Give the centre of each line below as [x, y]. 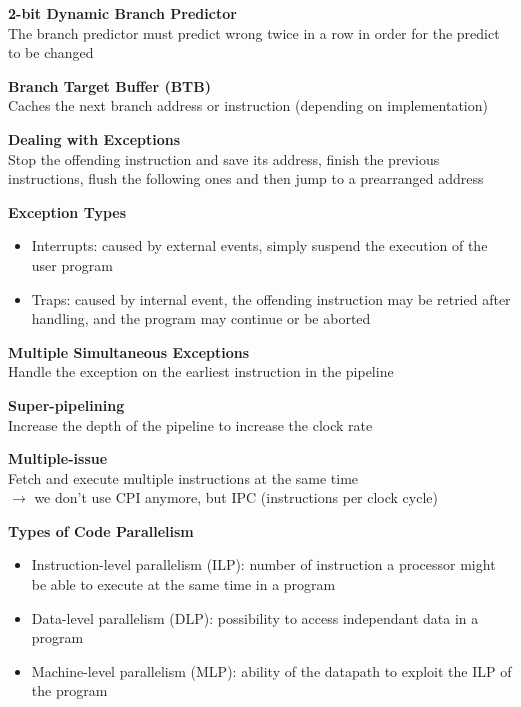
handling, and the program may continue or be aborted [201, 318]
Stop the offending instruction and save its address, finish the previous [224, 158]
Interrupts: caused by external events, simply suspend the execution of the [259, 245]
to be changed [51, 52]
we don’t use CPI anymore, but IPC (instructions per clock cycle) [236, 497]
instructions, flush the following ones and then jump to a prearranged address [246, 178]
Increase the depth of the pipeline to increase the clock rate [190, 424]
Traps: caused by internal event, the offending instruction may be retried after [271, 298]
